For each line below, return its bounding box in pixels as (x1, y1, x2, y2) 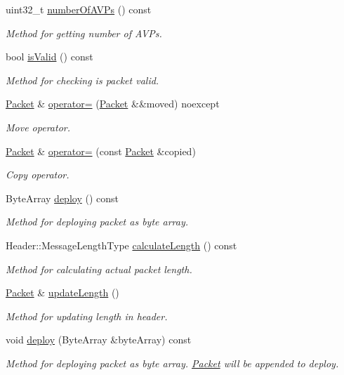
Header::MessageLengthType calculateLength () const (6, 237, 237, 252)
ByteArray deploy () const (6, 190, 119, 205)
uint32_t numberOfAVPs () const (6, 2, 152, 16)
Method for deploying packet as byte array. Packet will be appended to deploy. (6, 355, 339, 370)
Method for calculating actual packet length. (6, 261, 192, 276)
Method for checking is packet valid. (6, 72, 159, 87)
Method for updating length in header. (6, 308, 168, 323)
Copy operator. (6, 167, 70, 182)
